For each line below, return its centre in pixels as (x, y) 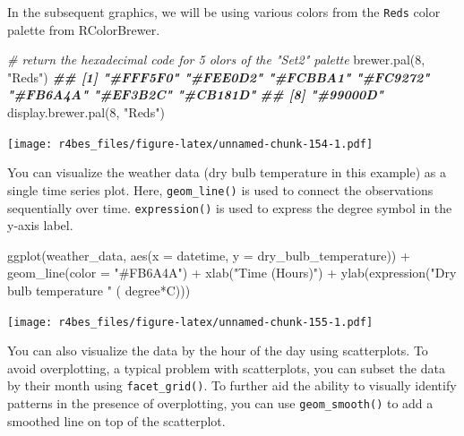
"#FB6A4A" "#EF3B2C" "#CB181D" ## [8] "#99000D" (195, 94)
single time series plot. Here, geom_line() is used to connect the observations (220, 189)
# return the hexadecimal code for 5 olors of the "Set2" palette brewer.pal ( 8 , (216, 60)
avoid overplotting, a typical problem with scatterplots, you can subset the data (226, 368)
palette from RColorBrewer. (84, 29)
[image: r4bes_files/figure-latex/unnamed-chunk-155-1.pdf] (190, 322)
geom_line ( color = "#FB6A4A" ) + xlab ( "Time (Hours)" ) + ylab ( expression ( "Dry (232, 273)
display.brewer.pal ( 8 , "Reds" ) (86, 112)
